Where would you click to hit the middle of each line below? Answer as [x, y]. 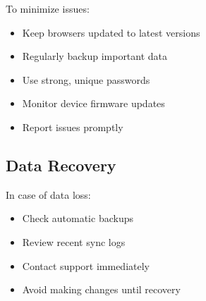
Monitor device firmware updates [93, 103]
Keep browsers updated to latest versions [111, 32]
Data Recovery [61, 165]
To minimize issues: [48, 8]
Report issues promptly [73, 127]
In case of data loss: [48, 194]
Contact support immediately [86, 265]
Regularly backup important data [95, 56]
